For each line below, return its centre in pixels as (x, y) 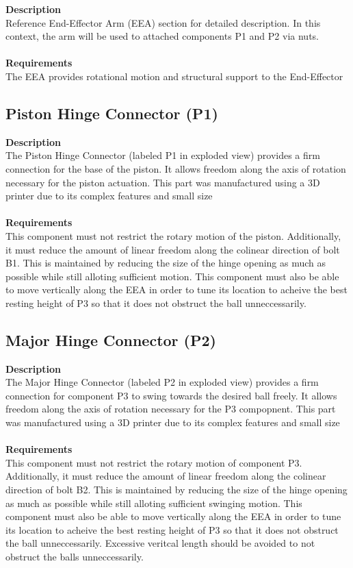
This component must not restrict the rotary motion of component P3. (154, 462)
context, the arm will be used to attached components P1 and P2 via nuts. (162, 36)
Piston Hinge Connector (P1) (112, 113)
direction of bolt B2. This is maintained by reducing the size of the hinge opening (176, 490)
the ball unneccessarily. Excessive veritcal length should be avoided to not (160, 543)
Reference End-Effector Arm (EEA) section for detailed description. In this (163, 22)
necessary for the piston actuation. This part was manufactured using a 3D (163, 182)
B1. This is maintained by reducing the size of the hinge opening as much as (166, 263)
